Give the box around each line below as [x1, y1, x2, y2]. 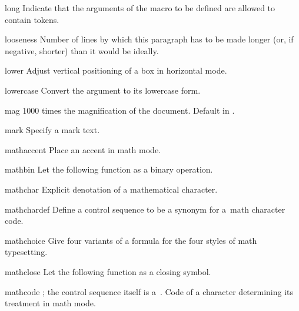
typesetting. [5, 246, 48, 258]
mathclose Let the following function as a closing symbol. [5, 265, 211, 277]
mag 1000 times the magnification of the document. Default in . [5, 104, 235, 116]
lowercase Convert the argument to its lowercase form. [5, 84, 201, 96]
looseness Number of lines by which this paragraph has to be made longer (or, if [5, 33, 294, 45]
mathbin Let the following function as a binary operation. [5, 163, 213, 176]
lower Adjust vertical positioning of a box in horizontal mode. [5, 64, 227, 77]
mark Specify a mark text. [5, 124, 100, 136]
